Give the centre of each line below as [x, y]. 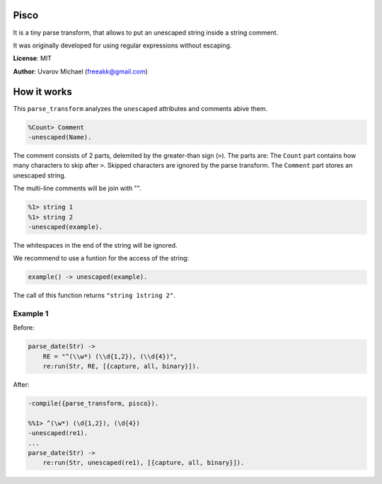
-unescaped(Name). [60, 137]
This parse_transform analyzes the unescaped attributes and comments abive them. [140, 108]
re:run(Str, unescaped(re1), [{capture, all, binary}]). [144, 463]
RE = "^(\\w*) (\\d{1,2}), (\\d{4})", [110, 356]
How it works [42, 92]
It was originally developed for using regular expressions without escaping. [122, 45]
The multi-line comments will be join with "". [77, 188]
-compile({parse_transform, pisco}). [93, 404]
